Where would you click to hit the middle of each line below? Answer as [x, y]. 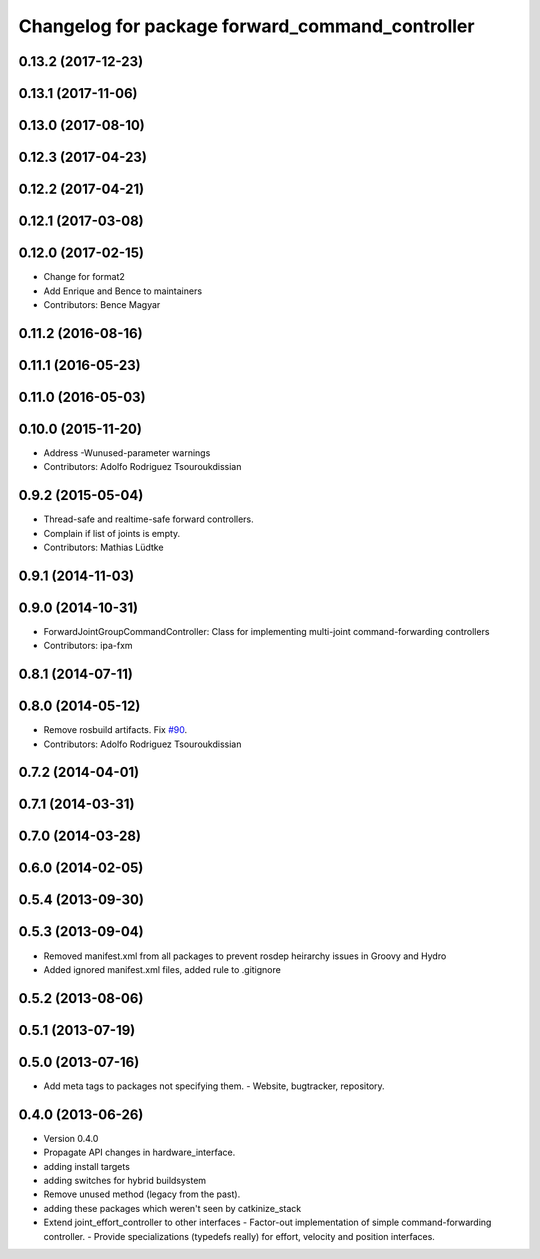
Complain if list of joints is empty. [112, 533]
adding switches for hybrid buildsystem [125, 1180]
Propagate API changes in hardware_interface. [139, 1152]
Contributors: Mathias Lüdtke [103, 547]
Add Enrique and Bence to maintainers [123, 291]
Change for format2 [84, 277]
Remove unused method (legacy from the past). [142, 1194]
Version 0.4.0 [71, 1138]
